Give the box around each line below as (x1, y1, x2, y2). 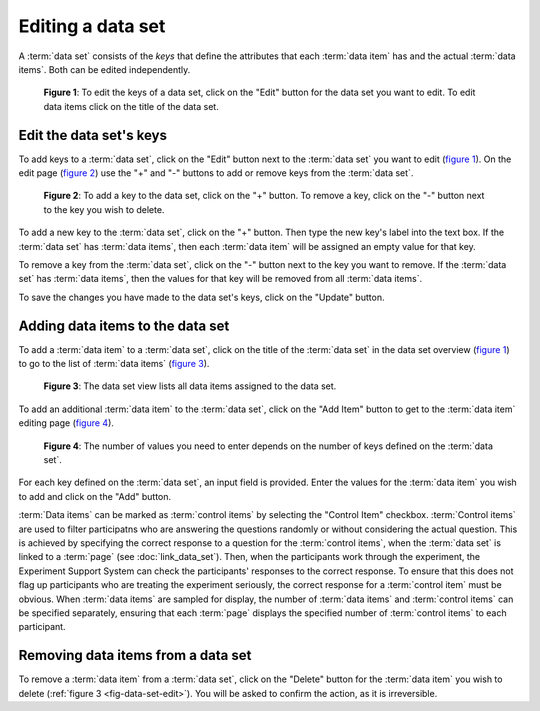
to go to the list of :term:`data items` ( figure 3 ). (18, 358, 210, 370)
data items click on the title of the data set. (43, 100, 219, 112)
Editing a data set (18, 15, 166, 37)
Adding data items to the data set (18, 317, 230, 334)
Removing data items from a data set (18, 647, 252, 664)
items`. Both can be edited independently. (18, 63, 191, 75)
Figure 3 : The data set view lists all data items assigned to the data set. (43, 380, 337, 392)
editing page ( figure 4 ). (18, 417, 115, 429)
